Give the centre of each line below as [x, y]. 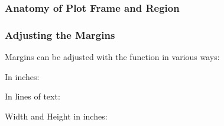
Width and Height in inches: [56, 116]
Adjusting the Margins [60, 34]
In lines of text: [33, 96]
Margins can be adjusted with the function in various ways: [112, 57]
